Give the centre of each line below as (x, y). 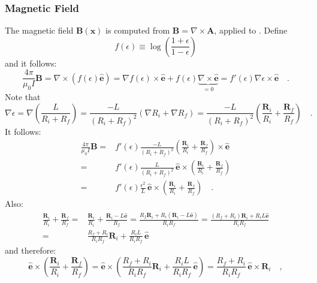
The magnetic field (39, 30)
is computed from (138, 30)
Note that (23, 97)
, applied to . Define (251, 30)
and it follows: (31, 63)
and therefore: (31, 250)
